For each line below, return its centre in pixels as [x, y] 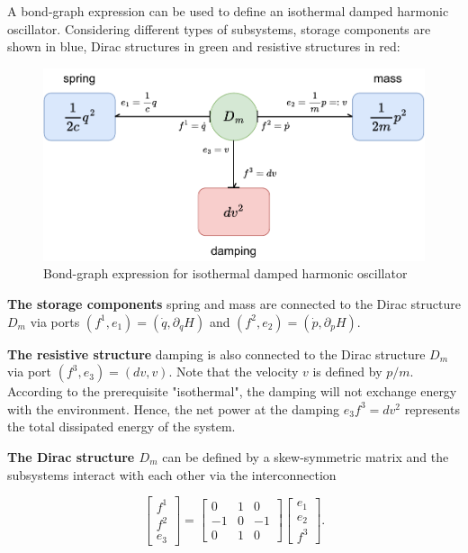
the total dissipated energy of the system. [121, 426]
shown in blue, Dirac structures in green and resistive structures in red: [204, 46]
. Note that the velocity [234, 372]
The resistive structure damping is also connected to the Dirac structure [216, 354]
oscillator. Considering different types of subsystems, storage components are [219, 28]
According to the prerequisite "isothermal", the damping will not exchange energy [232, 391]
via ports [55, 321]
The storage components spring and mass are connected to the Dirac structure [234, 303]
